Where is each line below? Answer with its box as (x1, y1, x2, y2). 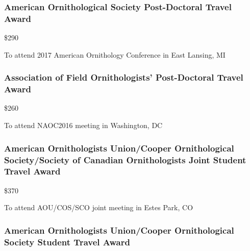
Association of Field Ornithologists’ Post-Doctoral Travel (4, 71, 243, 84)
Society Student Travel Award (4, 235, 130, 248)
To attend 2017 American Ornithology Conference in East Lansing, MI (4, 49, 226, 60)
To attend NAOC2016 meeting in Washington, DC (4, 120, 163, 131)
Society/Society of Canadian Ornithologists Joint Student (4, 153, 246, 166)
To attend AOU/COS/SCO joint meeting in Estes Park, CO (4, 202, 193, 213)
